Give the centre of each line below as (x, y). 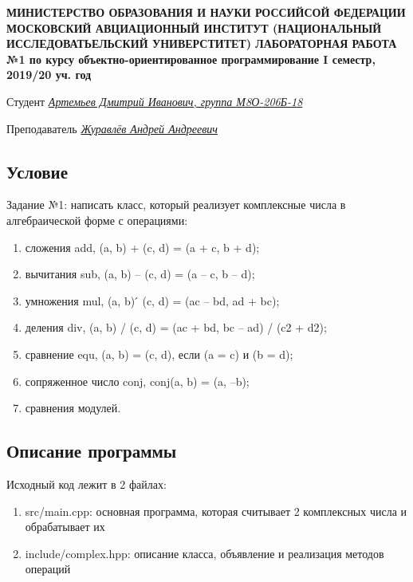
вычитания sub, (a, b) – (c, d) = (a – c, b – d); (140, 274)
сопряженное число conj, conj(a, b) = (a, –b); (137, 381)
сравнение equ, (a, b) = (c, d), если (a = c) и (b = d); (159, 354)
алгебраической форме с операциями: (97, 220)
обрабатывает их (65, 527)
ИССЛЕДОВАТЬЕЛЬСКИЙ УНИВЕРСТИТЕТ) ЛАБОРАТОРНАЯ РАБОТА (202, 43)
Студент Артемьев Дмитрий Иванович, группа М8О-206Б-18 (155, 101)
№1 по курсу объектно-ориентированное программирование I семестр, (191, 59)
